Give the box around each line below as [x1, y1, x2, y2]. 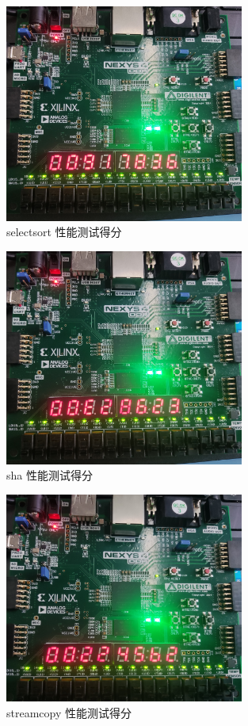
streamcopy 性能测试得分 [6, 704, 132, 720]
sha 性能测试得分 [6, 467, 93, 483]
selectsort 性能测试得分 [6, 224, 122, 240]
